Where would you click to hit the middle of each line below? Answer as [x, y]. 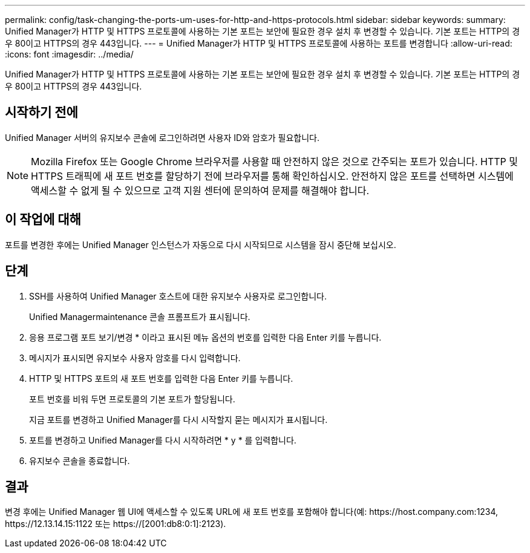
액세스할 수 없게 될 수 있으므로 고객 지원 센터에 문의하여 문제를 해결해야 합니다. [200, 190]
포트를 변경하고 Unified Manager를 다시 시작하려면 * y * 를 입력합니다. [163, 440]
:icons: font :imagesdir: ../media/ [69, 54]
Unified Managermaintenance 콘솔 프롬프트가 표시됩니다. [140, 316]
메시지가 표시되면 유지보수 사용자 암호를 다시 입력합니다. [135, 358]
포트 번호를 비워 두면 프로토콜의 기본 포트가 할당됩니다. [132, 399]
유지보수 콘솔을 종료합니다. [80, 460]
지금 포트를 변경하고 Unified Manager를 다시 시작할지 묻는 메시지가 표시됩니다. [178, 419]
